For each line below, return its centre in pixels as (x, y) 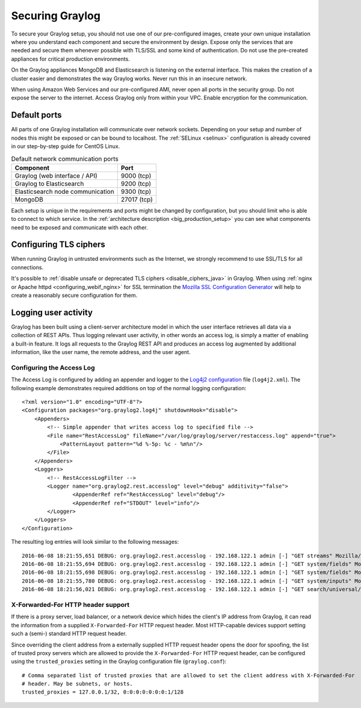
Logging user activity (52, 312)
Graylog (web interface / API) (56, 176)
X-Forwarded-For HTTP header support (70, 604)
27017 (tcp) (137, 199)
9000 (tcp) (136, 176)
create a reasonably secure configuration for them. (74, 295)
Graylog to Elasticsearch (49, 184)
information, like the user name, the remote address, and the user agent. (101, 352)
